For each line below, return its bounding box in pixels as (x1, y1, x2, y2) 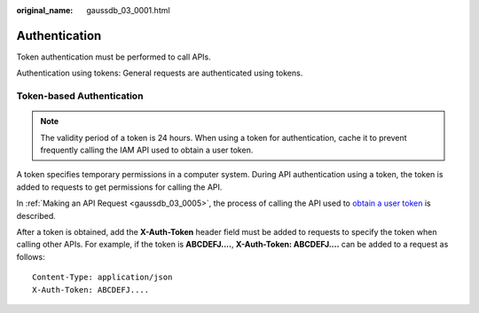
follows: (16, 251, 45, 262)
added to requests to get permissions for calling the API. (16, 182, 223, 192)
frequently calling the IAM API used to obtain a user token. (40, 145, 254, 155)
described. (16, 210, 57, 221)
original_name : (16, 5, 74, 15)
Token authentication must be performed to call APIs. (16, 51, 212, 62)
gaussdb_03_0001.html (86, 5, 170, 15)
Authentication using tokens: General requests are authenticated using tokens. (16, 67, 303, 79)
